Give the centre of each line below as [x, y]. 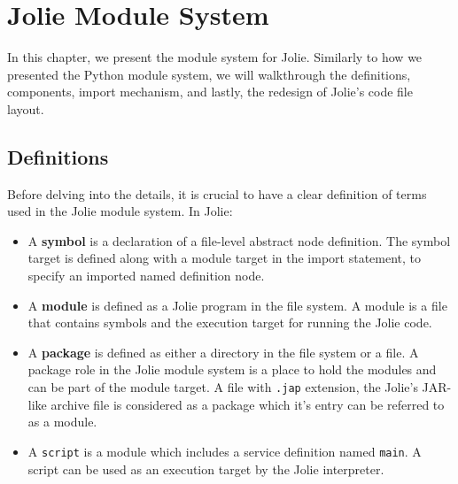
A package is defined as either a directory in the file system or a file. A [223, 352]
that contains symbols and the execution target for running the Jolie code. [230, 323]
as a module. [62, 422]
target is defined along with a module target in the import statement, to [225, 258]
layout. [26, 108]
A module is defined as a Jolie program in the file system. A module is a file [237, 305]
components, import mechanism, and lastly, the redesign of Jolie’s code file [210, 92]
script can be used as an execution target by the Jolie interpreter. [206, 469]
